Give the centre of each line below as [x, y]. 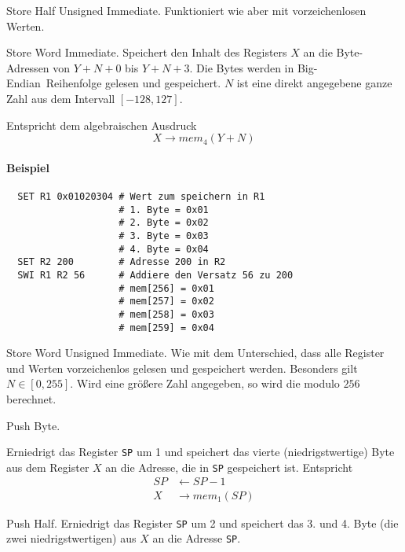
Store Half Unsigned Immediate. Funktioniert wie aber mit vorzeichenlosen [186, 10]
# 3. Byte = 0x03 [164, 236]
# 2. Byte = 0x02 [164, 223]
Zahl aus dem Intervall [61, 98]
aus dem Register [48, 467]
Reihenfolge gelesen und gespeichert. [133, 83]
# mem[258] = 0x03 [166, 314]
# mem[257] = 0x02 [166, 302]
